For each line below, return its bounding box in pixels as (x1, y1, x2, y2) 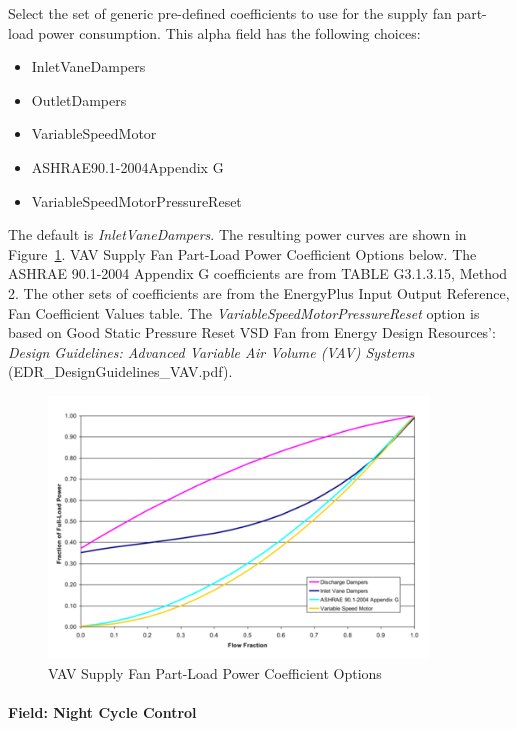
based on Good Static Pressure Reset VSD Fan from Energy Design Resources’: (8, 322, 496, 343)
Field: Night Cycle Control (8, 701, 197, 722)
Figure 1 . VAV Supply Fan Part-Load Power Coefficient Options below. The (8, 243, 477, 264)
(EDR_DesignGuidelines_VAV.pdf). (8, 361, 233, 382)
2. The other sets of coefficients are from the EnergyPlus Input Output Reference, (8, 282, 510, 303)
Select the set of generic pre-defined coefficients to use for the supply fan (8, 3, 452, 23)
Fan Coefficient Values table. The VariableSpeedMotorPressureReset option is (8, 302, 480, 323)
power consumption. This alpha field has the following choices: (38, 22, 421, 43)
